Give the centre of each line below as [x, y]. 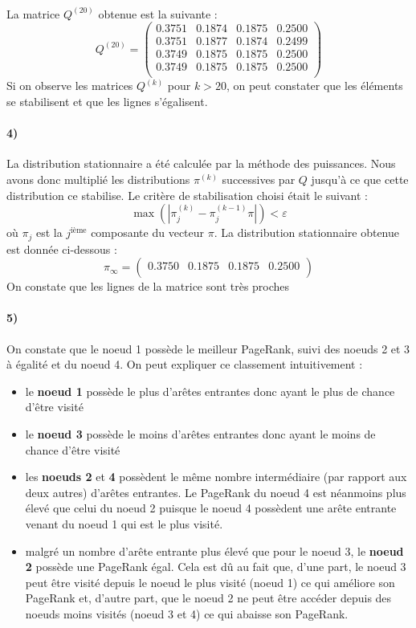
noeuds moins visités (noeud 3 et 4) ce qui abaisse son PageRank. [187, 613]
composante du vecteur [148, 232]
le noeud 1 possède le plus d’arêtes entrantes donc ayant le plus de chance [210, 391]
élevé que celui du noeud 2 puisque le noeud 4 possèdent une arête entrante [211, 508]
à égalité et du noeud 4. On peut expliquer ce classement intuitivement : [185, 364]
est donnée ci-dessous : [62, 249]
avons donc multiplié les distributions [98, 179]
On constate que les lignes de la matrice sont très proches [148, 286]
